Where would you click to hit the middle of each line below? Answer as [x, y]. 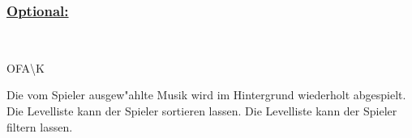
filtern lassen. [40, 126]
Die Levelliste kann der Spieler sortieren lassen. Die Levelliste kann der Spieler [202, 111]
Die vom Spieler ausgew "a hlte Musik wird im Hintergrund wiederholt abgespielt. [206, 95]
